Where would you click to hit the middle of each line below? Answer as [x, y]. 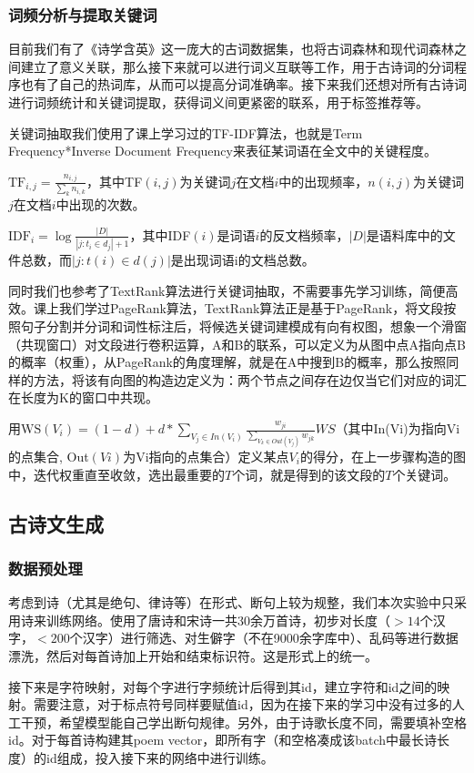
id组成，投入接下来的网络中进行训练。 [160, 757]
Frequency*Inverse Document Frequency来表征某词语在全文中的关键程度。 [222, 151]
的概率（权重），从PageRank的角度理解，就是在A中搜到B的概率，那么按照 [227, 362]
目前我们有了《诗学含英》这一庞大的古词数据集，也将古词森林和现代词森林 [231, 49]
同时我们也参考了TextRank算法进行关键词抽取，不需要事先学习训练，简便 [227, 290]
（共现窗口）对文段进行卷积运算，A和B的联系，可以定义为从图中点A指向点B [237, 344]
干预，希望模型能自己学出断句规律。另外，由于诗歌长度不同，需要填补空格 [243, 722]
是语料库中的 [404, 234]
